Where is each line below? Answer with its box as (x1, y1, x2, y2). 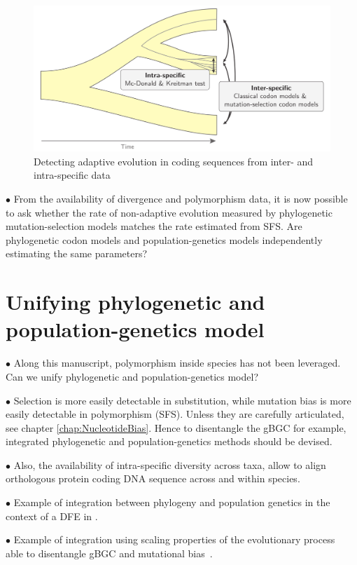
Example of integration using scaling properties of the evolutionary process (13, 532, 335, 547)
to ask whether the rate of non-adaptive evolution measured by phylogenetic (6, 205, 332, 219)
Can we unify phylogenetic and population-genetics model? (6, 369, 258, 383)
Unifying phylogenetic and (6, 287, 265, 316)
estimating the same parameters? (6, 246, 148, 261)
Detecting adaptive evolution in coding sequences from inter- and (34, 154, 314, 168)
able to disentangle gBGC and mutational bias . (6, 545, 213, 560)
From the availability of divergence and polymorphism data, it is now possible (13, 191, 348, 206)
